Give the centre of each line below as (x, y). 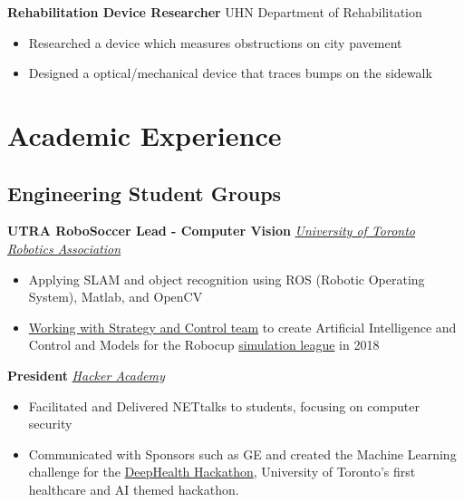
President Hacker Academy (86, 375)
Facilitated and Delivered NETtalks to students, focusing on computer (224, 405)
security (50, 424)
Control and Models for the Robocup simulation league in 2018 (204, 345)
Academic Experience (145, 135)
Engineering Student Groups (145, 193)
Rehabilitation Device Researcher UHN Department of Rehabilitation (215, 12)
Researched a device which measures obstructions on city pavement (215, 42)
